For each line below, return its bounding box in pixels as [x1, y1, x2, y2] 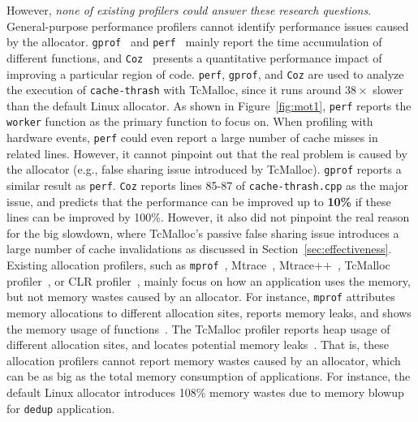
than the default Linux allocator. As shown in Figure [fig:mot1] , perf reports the [6, 97, 412, 114]
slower [373, 81, 403, 98]
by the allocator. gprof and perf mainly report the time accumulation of [6, 33, 382, 50]
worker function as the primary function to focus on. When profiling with [6, 113, 373, 130]
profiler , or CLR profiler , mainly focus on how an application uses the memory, [6, 272, 411, 289]
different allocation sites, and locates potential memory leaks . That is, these [6, 336, 390, 353]
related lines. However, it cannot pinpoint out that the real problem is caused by [6, 144, 407, 161]
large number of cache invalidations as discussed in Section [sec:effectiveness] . [6, 240, 392, 257]
